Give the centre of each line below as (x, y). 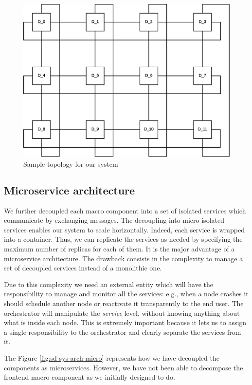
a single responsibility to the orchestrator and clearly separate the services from (123, 332)
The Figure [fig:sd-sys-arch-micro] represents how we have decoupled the (112, 357)
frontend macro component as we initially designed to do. (90, 377)
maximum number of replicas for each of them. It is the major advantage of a (119, 249)
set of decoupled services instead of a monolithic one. (83, 268)
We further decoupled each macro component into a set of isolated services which (125, 210)
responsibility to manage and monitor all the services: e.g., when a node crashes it (126, 294)
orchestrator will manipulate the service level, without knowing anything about (122, 313)
